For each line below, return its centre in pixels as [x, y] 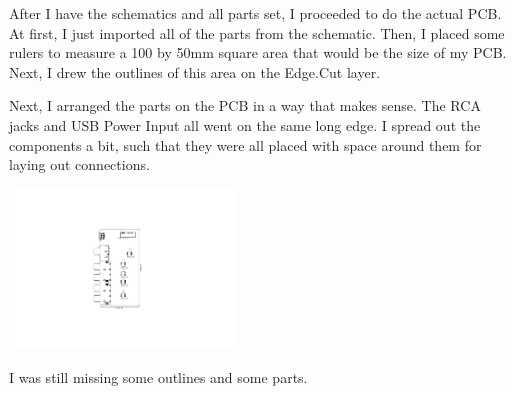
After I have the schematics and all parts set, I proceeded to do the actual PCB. [255, 13]
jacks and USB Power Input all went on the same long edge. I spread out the [245, 124]
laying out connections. [79, 164]
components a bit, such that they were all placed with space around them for [245, 144]
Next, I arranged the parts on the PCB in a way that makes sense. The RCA [245, 105]
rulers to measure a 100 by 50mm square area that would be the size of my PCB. [258, 52]
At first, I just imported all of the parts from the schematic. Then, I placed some [257, 32]
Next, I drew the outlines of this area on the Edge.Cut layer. [195, 71]
